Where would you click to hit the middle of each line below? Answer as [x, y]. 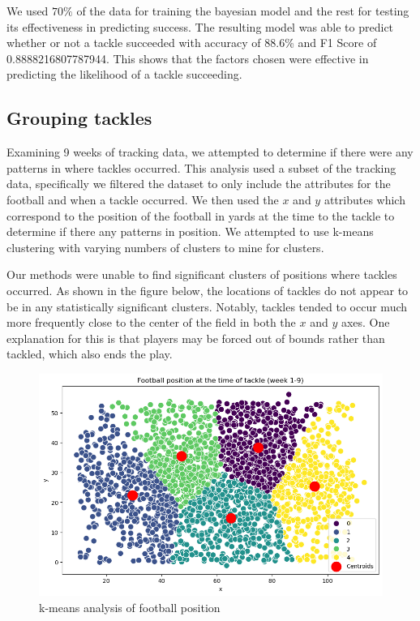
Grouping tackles [79, 118]
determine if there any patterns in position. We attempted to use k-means [190, 231]
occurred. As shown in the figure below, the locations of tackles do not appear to [208, 290]
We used [28, 11]
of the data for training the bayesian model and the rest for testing [243, 11]
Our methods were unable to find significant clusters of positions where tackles [202, 274]
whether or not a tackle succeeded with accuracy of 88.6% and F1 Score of [192, 43]
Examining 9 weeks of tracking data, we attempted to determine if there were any [210, 152]
